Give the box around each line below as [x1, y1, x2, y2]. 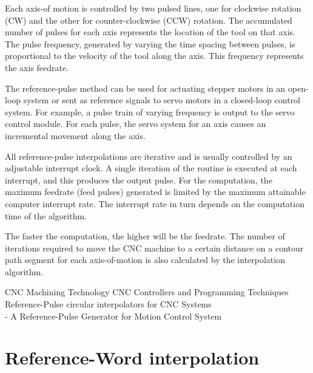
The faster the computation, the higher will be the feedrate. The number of [5, 230, 285, 242]
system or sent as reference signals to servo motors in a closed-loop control [23, 94, 300, 106]
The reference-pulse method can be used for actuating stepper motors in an [5, 81, 286, 94]
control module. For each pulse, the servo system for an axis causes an [5, 117, 266, 130]
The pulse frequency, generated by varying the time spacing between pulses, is [5, 37, 295, 50]
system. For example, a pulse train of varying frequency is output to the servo [5, 105, 295, 118]
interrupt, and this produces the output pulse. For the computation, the [5, 173, 272, 186]
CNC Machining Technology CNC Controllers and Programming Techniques [5, 286, 289, 298]
